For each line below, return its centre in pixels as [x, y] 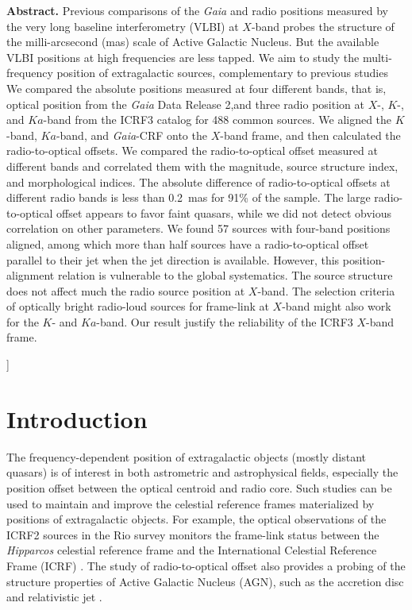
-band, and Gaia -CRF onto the [131, 135]
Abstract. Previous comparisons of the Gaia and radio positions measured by [197, 10]
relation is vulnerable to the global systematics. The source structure [225, 275]
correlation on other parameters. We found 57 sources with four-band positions [198, 228]
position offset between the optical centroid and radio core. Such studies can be [199, 487]
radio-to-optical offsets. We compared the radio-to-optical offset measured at [192, 151]
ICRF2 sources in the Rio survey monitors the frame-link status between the [193, 534]
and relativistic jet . [54, 597]
